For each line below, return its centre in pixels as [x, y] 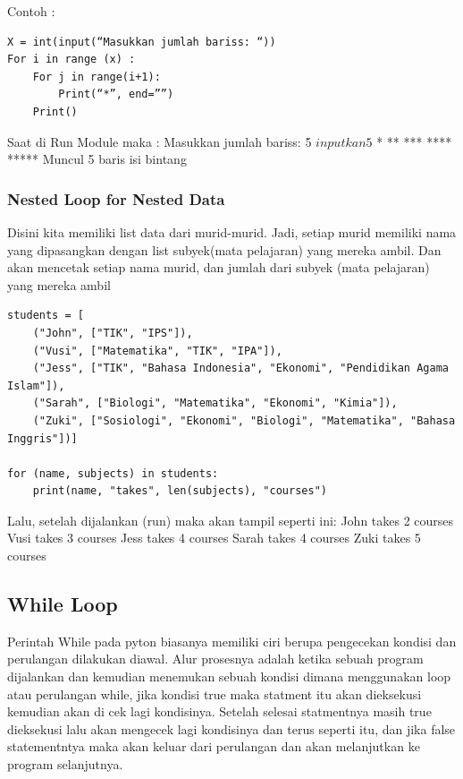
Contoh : [31, 11]
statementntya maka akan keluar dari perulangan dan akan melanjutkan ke [214, 746]
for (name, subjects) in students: [113, 473]
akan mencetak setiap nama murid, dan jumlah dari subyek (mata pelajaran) [219, 267]
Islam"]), [36, 385]
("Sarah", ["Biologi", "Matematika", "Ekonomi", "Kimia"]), [215, 403]
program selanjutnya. [65, 764]
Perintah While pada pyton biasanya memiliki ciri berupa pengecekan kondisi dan [232, 641]
